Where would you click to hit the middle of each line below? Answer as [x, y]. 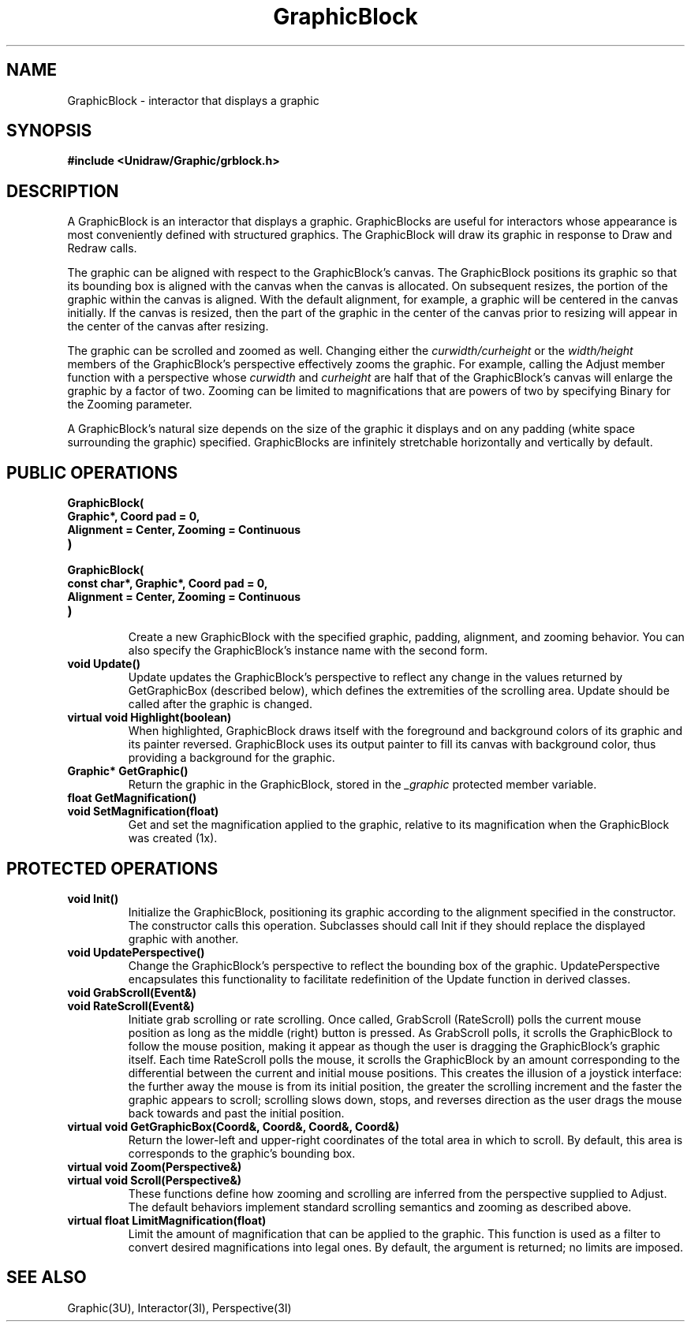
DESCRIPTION [63, 191]
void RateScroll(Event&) [131, 1005]
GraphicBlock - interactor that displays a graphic [193, 100]
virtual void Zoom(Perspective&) [155, 1166]
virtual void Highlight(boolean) [149, 718]
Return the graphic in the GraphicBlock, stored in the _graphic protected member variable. [362, 785]
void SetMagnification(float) [143, 811]
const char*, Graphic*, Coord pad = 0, [168, 584]
